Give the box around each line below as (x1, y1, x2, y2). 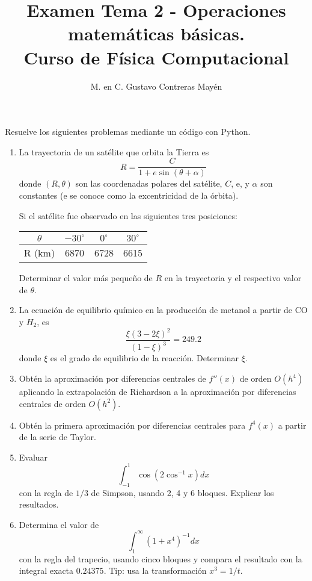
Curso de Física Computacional (23, 45, 289, 69)
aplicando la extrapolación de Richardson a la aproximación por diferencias (19, 385, 296, 397)
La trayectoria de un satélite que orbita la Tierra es (19, 145, 209, 158)
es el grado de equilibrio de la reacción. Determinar (50, 352, 239, 364)
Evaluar (19, 450, 48, 463)
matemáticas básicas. (68, 21, 245, 46)
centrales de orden (19, 397, 86, 409)
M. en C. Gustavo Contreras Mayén (90, 79, 222, 92)
